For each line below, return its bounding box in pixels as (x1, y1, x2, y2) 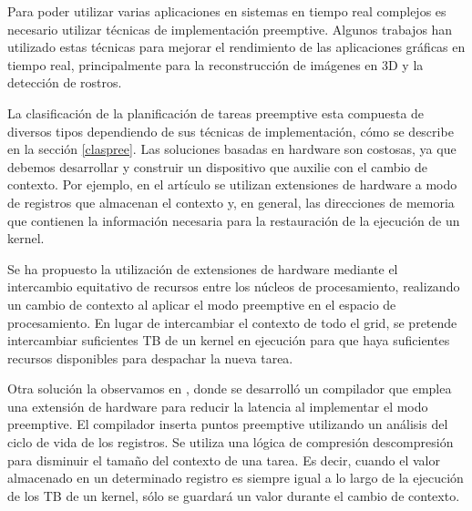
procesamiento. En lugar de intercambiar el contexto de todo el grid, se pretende (7, 312, 457, 332)
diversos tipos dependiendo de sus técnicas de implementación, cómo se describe (7, 121, 454, 140)
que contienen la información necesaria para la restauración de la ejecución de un (7, 210, 460, 230)
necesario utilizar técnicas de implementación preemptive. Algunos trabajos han (7, 19, 453, 38)
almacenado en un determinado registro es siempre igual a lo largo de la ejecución (7, 468, 464, 487)
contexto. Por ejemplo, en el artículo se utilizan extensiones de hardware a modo (7, 175, 457, 194)
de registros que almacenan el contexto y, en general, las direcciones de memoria (7, 192, 455, 211)
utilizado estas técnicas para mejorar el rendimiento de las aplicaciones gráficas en (7, 37, 466, 56)
